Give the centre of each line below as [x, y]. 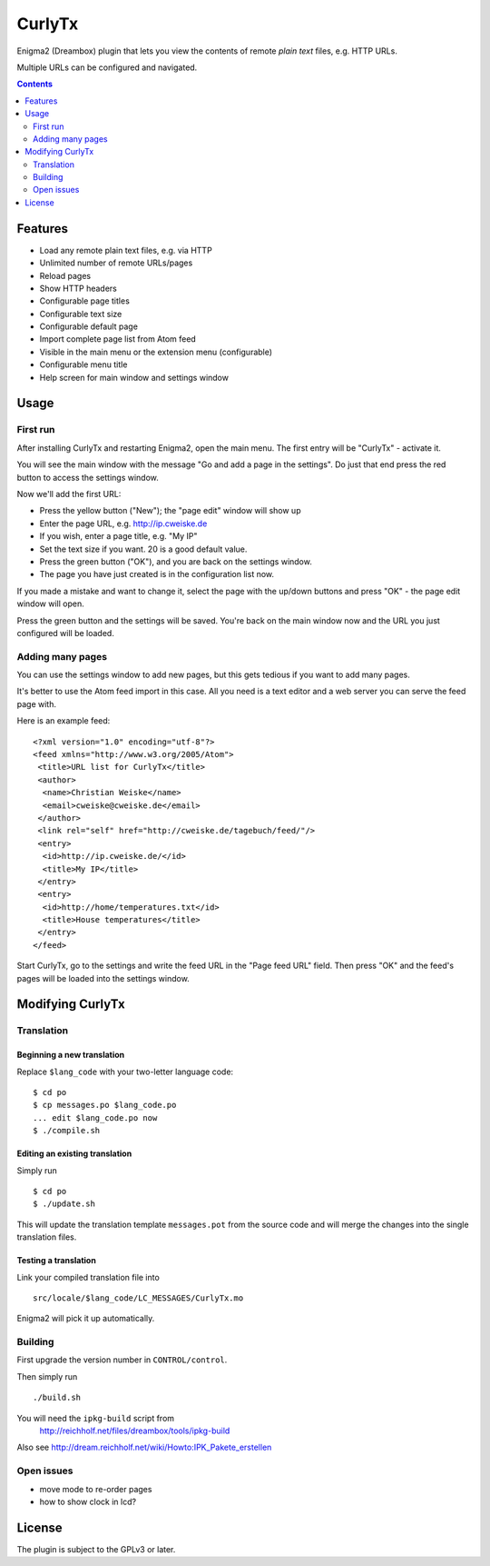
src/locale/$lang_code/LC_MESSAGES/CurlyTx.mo [138, 1298]
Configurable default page [88, 326]
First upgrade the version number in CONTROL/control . [122, 1360]
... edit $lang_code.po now [95, 1117]
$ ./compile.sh [67, 1131]
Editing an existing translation [74, 1153]
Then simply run [47, 1376]
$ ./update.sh [64, 1204]
